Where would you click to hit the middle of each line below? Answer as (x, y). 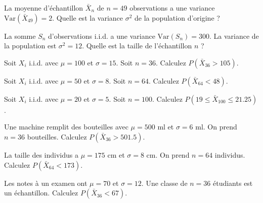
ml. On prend (216, 127)
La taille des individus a (41, 154)
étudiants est (233, 183)
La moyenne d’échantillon (44, 8)
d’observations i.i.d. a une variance (102, 36)
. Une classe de (164, 183)
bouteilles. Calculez (57, 136)
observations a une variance (172, 8)
